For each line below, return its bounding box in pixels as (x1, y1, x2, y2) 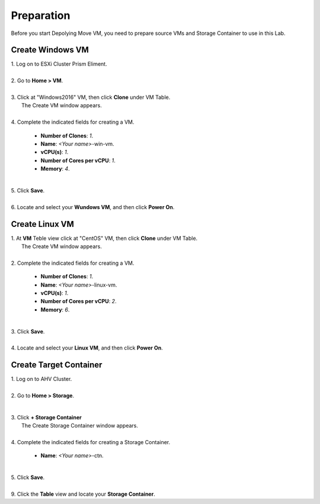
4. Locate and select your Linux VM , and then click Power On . (11, 344, 163, 352)
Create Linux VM (11, 219, 74, 229)
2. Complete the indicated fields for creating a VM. (11, 259, 135, 267)
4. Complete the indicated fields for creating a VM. (11, 118, 135, 126)
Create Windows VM (11, 45, 89, 55)
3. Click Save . (11, 328, 45, 335)
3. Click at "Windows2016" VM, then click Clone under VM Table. (11, 94, 171, 101)
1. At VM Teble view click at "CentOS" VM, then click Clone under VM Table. (11, 235, 198, 242)
